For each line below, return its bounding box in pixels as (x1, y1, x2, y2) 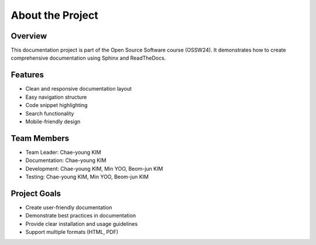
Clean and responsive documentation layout (25, 85, 132, 92)
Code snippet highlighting (25, 102, 88, 109)
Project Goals (11, 188, 61, 198)
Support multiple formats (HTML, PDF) (25, 229, 119, 236)
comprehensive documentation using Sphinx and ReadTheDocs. (11, 54, 166, 61)
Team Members (11, 133, 70, 143)
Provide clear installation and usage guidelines (25, 220, 138, 227)
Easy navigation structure (25, 94, 87, 101)
